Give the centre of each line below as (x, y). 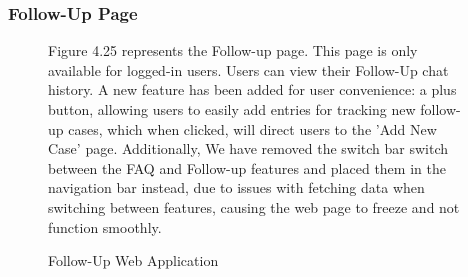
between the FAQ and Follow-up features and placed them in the (247, 167)
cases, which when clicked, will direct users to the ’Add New (252, 128)
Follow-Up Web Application (133, 260)
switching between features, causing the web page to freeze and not (254, 206)
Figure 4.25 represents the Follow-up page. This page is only (233, 50)
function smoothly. (105, 226)
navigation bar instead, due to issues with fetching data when (236, 187)
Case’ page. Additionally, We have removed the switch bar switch (248, 148)
